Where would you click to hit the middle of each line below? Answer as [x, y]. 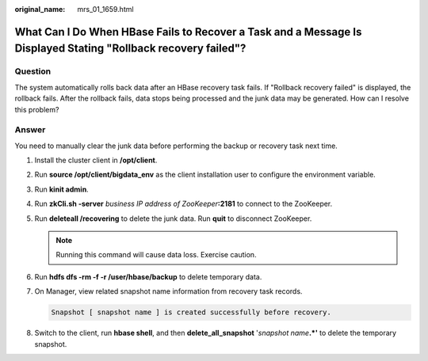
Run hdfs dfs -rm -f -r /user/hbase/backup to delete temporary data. [148, 276]
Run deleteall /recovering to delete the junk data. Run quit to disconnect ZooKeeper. [173, 218]
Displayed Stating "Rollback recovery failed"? [130, 49]
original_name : [40, 9]
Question [33, 71]
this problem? [37, 109]
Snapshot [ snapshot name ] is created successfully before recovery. [191, 312]
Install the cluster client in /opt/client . [96, 160]
